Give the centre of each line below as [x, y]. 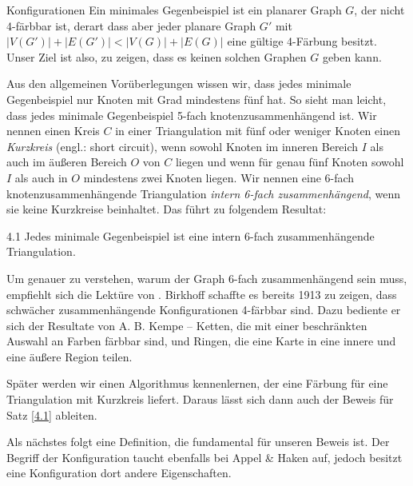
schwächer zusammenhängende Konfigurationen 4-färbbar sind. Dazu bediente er [204, 310]
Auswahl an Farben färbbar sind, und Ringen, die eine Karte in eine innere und [201, 341]
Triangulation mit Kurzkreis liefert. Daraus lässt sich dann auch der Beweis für [200, 399]
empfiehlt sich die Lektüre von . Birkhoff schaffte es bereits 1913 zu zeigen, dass [202, 294]
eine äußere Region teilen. [69, 356]
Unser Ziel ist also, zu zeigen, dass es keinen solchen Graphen [157, 56]
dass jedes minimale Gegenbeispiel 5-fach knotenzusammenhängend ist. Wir [192, 115]
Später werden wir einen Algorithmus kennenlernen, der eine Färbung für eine [197, 383]
